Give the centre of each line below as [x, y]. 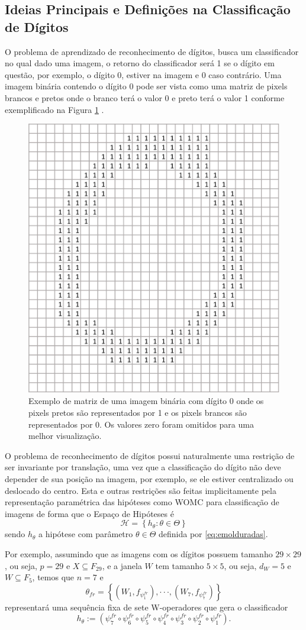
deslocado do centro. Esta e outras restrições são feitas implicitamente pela [141, 490]
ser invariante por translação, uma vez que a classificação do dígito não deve [143, 467]
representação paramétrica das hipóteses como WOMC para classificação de [142, 502]
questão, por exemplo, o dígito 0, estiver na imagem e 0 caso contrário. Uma [143, 74]
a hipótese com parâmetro [86, 534]
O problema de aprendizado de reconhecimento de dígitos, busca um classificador [152, 51]
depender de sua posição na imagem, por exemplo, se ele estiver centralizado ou [149, 478]
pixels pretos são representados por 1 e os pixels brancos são [138, 412]
